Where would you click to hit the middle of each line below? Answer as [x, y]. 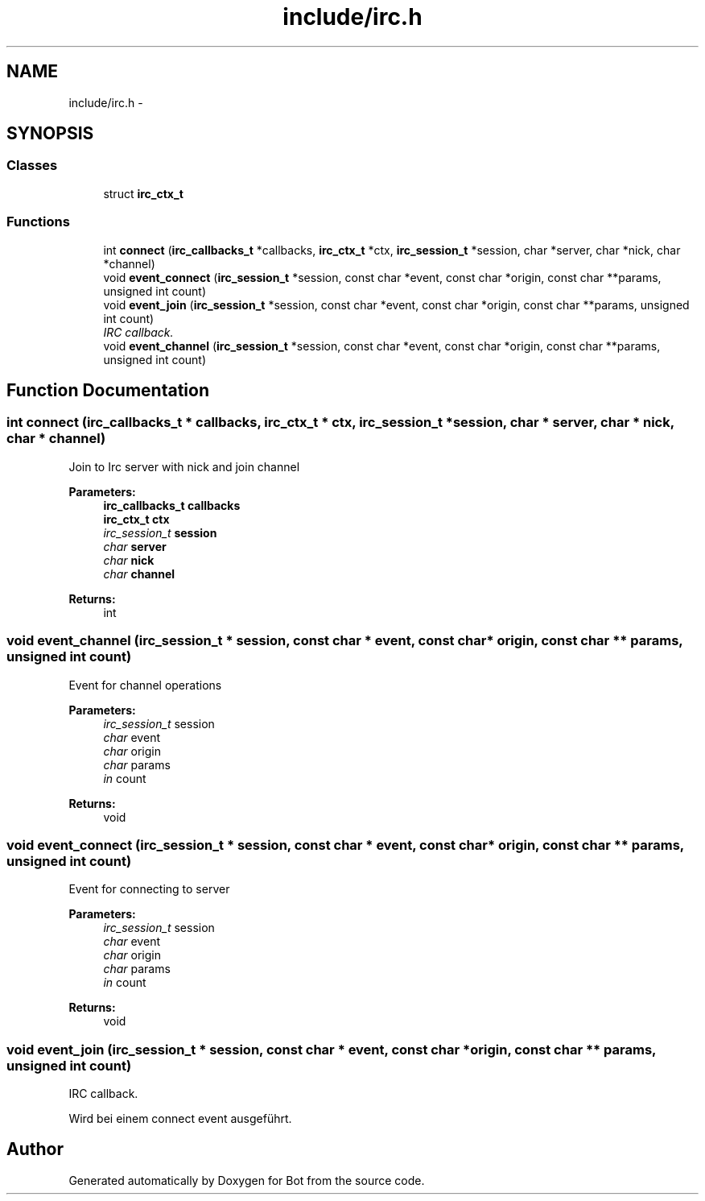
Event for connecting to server [149, 889]
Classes [32, 166]
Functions [38, 222]
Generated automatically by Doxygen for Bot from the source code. [247, 1180]
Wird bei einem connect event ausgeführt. [180, 1119]
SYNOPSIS [50, 134]
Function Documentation [108, 390]
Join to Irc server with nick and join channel [184, 466]
